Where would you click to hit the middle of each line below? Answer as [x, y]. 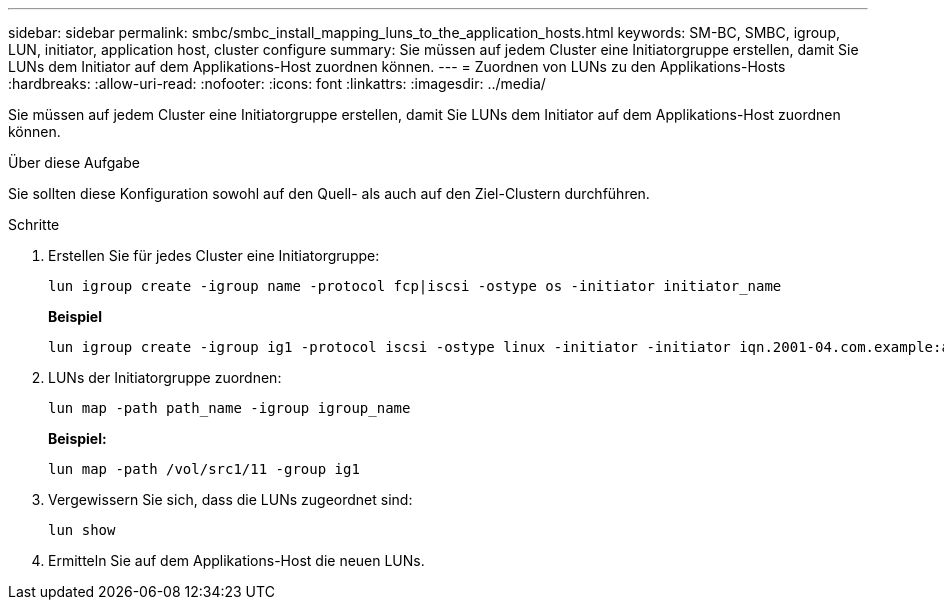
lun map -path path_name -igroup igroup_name [229, 408]
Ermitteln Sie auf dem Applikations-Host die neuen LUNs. [236, 560]
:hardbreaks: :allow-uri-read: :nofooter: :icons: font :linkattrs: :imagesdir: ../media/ [277, 83]
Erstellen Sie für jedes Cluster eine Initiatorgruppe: [214, 255]
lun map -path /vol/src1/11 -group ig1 [204, 469]
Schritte [34, 224]
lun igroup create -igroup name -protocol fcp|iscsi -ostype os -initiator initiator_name [415, 286]
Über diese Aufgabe [74, 162]
